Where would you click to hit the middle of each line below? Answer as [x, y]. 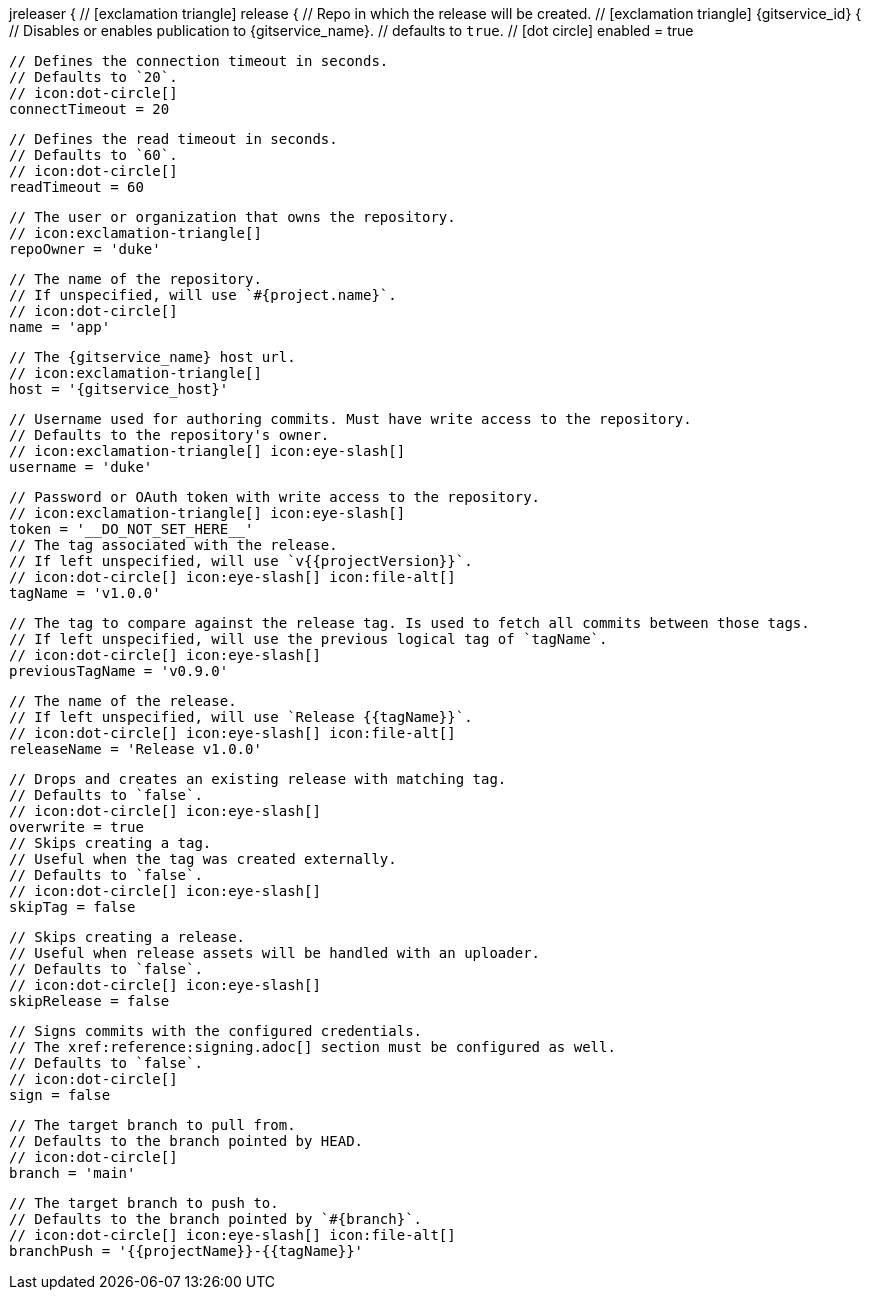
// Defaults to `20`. [93, 77]
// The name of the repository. [135, 279]
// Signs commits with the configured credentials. [216, 1031]
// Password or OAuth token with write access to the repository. [275, 497]
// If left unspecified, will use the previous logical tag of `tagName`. [308, 639]
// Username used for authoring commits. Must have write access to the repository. [350, 419]
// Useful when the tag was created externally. [203, 859]
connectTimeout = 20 [89, 109]
